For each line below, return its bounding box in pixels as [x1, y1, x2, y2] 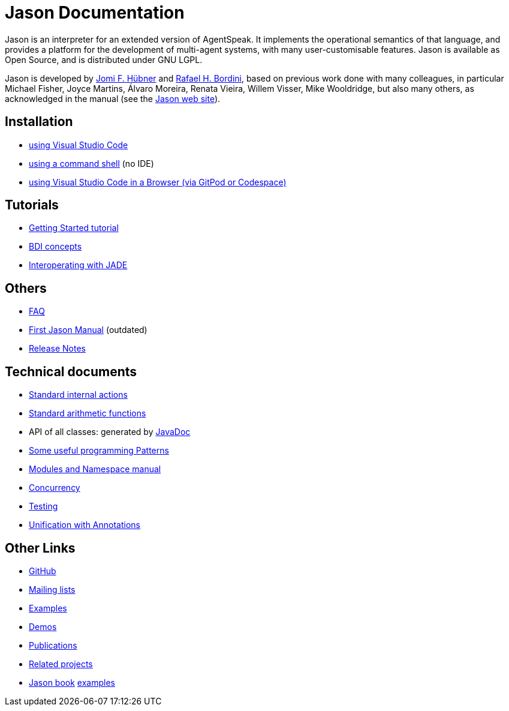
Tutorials [5, 197, 59, 213]
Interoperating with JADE [29, 260, 128, 271]
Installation [5, 114, 73, 130]
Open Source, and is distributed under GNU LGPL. [5, 54, 203, 65]
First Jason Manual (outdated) [29, 325, 147, 335]
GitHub [29, 565, 56, 576]
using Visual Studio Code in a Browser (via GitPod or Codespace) [29, 176, 287, 187]
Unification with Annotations [29, 520, 140, 530]
